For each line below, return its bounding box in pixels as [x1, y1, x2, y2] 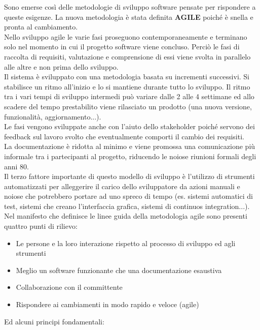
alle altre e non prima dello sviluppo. [4, 61, 119, 72]
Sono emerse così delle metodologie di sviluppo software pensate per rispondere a [4, 2, 256, 12]
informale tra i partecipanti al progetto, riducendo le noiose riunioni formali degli [4, 151, 256, 161]
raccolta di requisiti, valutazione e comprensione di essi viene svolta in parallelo [4, 51, 251, 62]
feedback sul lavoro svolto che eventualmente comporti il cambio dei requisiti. [4, 131, 244, 141]
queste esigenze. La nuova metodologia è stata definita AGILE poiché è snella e [4, 11, 253, 22]
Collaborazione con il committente [16, 282, 123, 292]
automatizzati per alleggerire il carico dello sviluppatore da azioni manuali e [4, 181, 240, 191]
